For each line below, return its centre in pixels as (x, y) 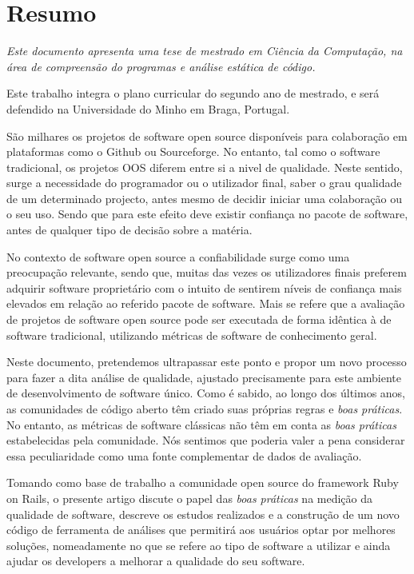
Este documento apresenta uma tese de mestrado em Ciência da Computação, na (205, 51)
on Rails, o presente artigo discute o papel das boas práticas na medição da (190, 498)
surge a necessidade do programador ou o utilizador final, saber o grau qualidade (204, 183)
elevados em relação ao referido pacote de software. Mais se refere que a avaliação (206, 303)
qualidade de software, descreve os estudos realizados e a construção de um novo (203, 514)
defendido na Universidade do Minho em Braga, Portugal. (148, 108)
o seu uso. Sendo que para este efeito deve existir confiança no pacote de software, (207, 214)
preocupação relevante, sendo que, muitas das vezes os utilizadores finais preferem (207, 272)
